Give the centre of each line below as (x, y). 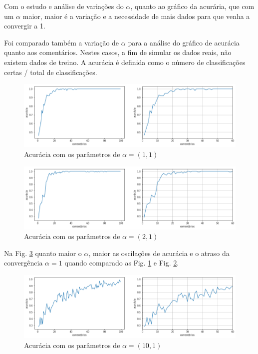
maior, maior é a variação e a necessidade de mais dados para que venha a (136, 16)
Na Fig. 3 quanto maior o (43, 253)
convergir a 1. (25, 26)
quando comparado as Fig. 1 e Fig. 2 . (122, 263)
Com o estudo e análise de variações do (64, 6)
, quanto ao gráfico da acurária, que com (192, 6)
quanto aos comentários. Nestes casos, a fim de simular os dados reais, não (118, 52)
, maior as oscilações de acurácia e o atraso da (159, 253)
